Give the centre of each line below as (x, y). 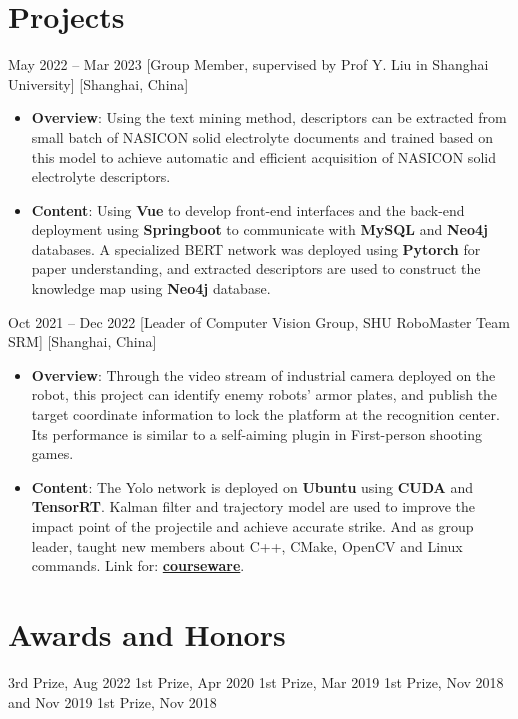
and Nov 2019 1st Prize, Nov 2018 (112, 701)
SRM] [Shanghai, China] (82, 341)
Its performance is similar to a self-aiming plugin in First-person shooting (256, 433)
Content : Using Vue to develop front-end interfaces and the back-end (248, 209)
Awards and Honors (147, 633)
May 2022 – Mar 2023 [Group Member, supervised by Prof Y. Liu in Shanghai (248, 64)
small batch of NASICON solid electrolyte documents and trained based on (262, 136)
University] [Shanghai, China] (98, 83)
